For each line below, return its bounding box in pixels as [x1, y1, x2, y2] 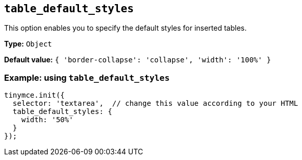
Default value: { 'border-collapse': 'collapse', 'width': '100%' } [4, 55, 271, 64]
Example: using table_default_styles [4, 72, 170, 83]
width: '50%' [21, 116, 73, 124]
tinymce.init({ [4, 91, 65, 100]
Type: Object [4, 39, 52, 49]
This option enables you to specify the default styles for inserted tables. [4, 24, 247, 33]
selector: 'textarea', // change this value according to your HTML [12, 99, 298, 108]
